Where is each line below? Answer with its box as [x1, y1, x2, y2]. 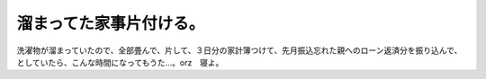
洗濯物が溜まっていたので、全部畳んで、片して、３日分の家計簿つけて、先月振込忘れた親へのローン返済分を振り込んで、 [16, 45, 463, 56]
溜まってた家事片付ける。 [16, 13, 205, 33]
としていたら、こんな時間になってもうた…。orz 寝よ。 [16, 57, 224, 67]
